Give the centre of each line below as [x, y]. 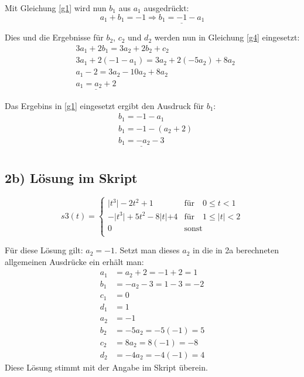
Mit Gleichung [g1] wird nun [56, 8]
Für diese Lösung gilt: [44, 250]
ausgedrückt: [166, 8]
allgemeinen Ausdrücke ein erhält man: [74, 261]
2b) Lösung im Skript [71, 177]
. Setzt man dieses [147, 250]
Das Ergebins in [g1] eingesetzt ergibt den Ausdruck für [104, 105]
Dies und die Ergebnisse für [54, 37]
